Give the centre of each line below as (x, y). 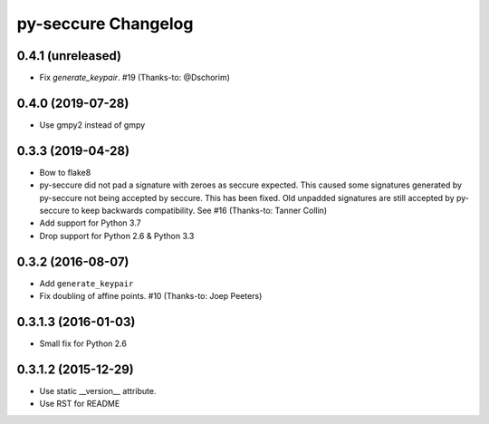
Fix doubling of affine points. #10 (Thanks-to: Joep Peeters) (151, 296)
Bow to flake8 (65, 172)
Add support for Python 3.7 (90, 223)
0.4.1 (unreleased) (69, 56)
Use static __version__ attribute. (98, 390)
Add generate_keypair (86, 283)
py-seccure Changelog (105, 24)
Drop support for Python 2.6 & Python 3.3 (117, 236)
